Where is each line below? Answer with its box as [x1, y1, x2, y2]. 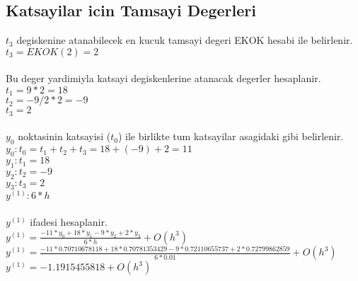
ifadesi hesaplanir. [30, 214, 108, 229]
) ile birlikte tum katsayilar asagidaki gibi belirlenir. [117, 129, 344, 144]
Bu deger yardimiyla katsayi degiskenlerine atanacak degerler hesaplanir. [6, 71, 321, 86]
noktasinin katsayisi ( [18, 129, 111, 144]
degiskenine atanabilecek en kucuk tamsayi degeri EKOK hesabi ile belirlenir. [16, 33, 353, 47]
